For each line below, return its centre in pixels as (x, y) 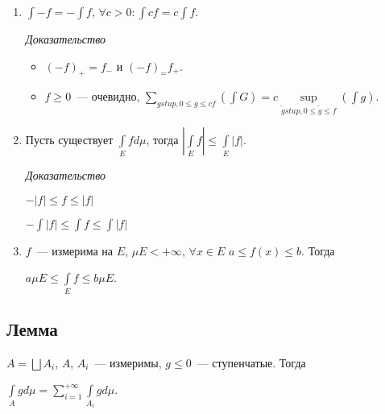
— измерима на (75, 250)
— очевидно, (108, 96)
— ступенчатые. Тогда (251, 362)
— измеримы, (128, 362)
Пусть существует (69, 140)
